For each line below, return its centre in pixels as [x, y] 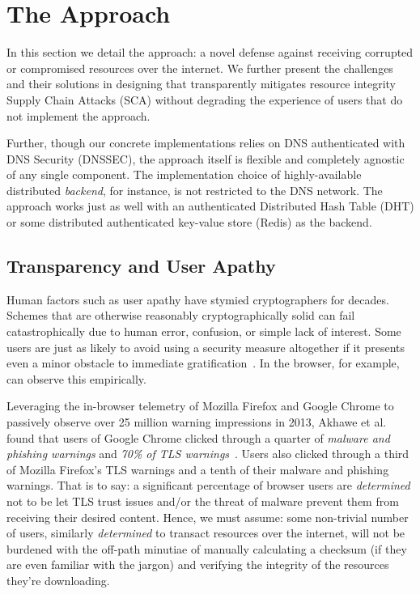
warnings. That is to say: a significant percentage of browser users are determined [208, 485]
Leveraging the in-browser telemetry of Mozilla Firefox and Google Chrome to [200, 406]
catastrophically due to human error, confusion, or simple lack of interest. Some [204, 331]
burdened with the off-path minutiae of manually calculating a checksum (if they [207, 548]
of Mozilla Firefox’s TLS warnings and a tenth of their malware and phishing [198, 469]
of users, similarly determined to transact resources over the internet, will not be [206, 533]
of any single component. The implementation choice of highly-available [184, 174]
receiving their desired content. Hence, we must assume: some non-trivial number [208, 517]
